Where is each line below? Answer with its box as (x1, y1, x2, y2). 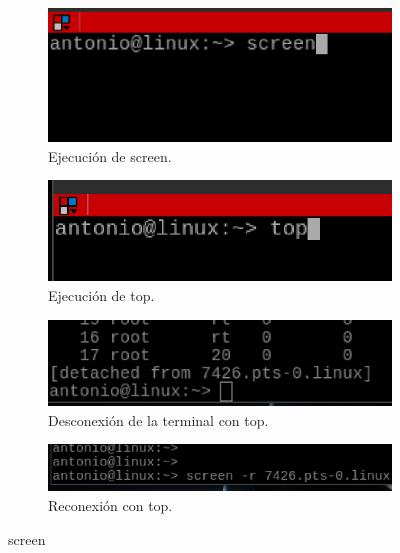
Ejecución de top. (48, 284, 155, 305)
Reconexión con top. (48, 494, 173, 515)
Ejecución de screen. (48, 145, 172, 166)
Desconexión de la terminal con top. (48, 409, 269, 430)
